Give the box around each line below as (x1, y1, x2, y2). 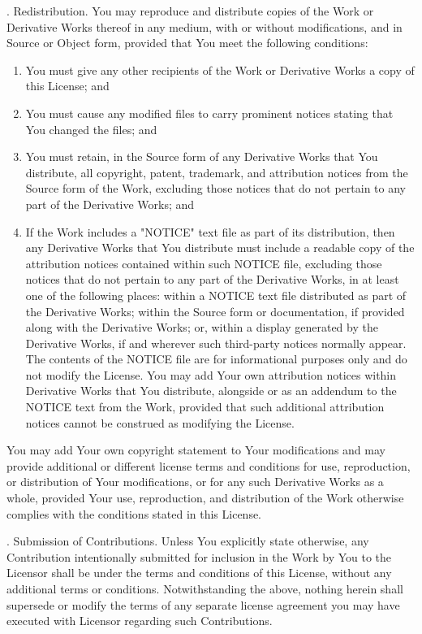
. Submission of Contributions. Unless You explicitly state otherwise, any (6, 532, 369, 549)
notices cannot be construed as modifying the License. (25, 414, 295, 431)
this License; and (25, 77, 110, 94)
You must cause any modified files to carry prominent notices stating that (25, 104, 394, 121)
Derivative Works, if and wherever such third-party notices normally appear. (25, 334, 407, 351)
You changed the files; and (25, 120, 157, 137)
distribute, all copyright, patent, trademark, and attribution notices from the (25, 163, 408, 180)
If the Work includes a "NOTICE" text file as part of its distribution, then (25, 223, 395, 240)
